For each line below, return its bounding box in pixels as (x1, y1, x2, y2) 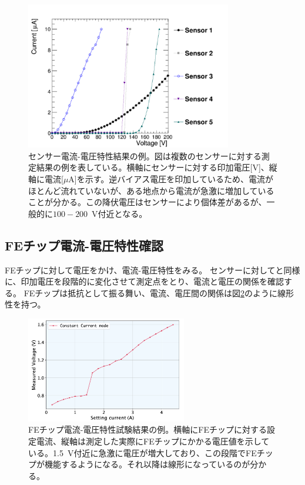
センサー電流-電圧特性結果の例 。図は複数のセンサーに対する (28, 149, 262, 162)
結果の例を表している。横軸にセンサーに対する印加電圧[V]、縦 (36, 161, 277, 173)
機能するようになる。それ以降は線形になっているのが (44, 458, 250, 470)
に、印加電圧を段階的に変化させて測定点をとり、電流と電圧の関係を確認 (5, 275, 284, 287)
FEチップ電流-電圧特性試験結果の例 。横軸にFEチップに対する (28, 423, 267, 436)
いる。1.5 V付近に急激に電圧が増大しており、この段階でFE (28, 446, 257, 459)
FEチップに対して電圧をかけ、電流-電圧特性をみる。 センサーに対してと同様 (5, 263, 300, 276)
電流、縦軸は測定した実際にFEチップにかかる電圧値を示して (36, 434, 270, 447)
